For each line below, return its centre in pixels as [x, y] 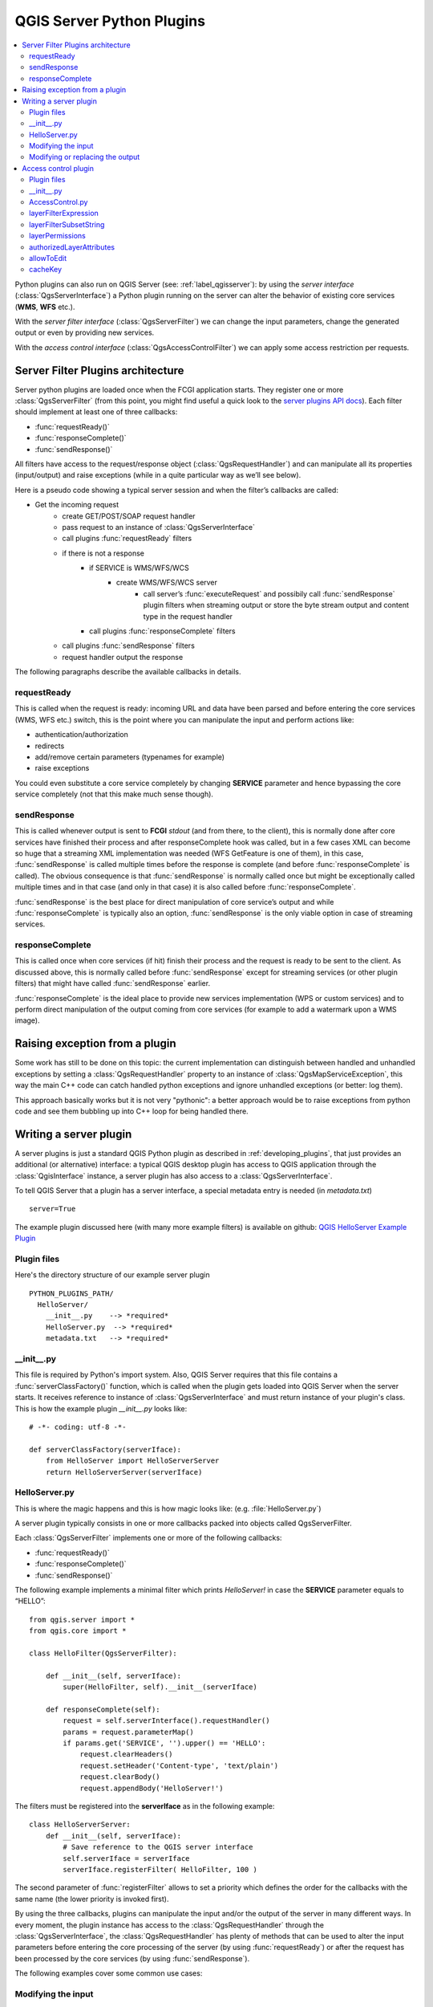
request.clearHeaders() [126, 1755]
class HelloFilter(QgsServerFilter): [103, 1653]
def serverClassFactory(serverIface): [105, 1449]
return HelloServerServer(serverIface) [124, 1472]
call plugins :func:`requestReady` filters [127, 539]
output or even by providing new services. [85, 332]
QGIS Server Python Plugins [110, 21]
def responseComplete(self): [103, 1709]
